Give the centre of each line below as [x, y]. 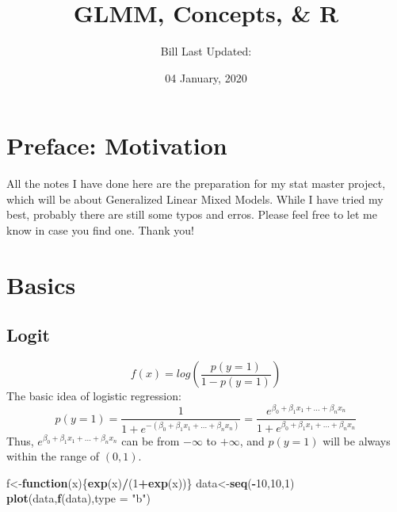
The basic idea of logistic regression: [94, 396]
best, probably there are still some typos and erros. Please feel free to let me [192, 214]
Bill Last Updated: [206, 51]
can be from [151, 440]
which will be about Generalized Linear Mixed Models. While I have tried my [195, 199]
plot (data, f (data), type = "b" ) [79, 498]
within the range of [53, 456]
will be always [357, 440]
